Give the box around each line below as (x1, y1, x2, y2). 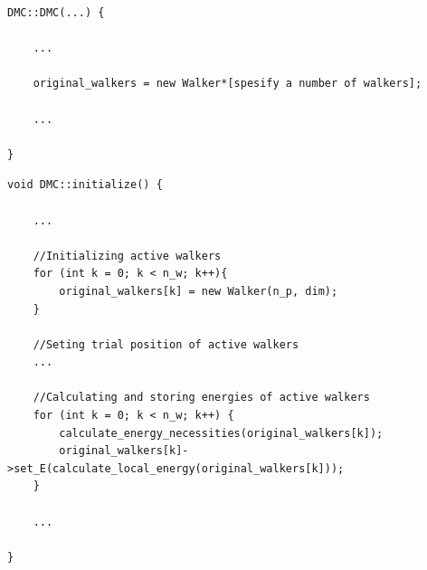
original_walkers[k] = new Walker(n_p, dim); (59, 284, 338, 298)
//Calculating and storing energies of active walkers (33, 391, 370, 404)
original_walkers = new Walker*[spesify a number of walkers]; (33, 77, 422, 90)
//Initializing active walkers (33, 249, 222, 262)
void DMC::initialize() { (7, 178, 163, 192)
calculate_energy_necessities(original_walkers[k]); (59, 426, 384, 440)
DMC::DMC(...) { (7, 6, 105, 19)
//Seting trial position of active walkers (33, 337, 299, 351)
